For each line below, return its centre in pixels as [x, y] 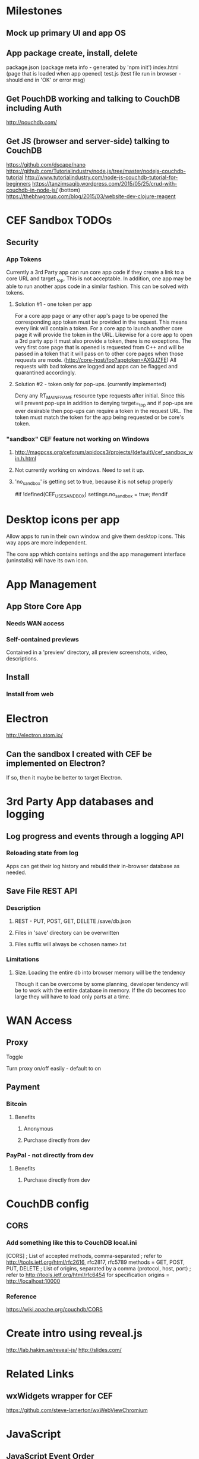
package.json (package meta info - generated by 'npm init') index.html [93, 67]
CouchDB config [48, 1204]
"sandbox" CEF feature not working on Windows [78, 439]
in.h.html [26, 458]
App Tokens [24, 259]
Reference [21, 1297]
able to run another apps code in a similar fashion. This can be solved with [97, 286]
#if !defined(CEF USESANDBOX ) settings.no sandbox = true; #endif [91, 495]
